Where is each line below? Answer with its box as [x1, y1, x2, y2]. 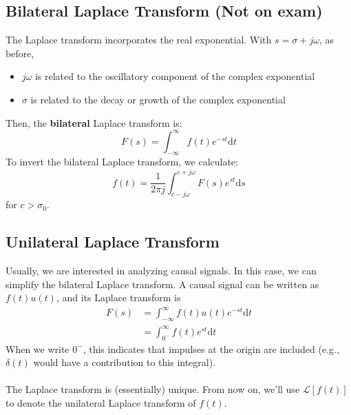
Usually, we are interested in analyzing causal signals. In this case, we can [6, 263, 317, 278]
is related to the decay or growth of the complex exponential [30, 92, 286, 106]
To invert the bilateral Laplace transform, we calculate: [6, 154, 238, 169]
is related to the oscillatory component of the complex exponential [34, 69, 315, 83]
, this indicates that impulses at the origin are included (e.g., [83, 341, 339, 356]
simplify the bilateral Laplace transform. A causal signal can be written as [6, 276, 319, 291]
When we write [6, 341, 70, 356]
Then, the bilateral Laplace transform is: [6, 115, 182, 130]
